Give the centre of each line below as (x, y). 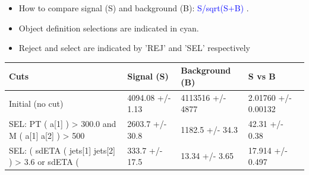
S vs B (262, 76)
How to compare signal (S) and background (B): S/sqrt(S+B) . (134, 8)
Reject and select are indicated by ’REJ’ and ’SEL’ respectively (134, 48)
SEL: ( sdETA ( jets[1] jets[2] (62, 150)
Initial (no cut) (36, 103)
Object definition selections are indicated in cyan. (109, 28)
